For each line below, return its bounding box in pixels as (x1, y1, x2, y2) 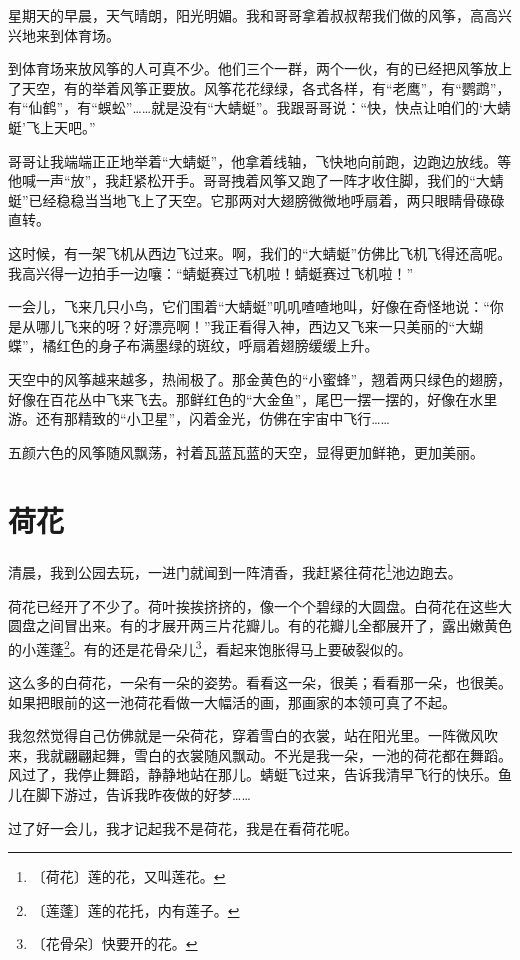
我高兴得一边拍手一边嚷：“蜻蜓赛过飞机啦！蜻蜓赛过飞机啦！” (8, 262, 414, 283)
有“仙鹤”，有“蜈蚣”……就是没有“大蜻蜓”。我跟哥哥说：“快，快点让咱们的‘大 (8, 97, 497, 118)
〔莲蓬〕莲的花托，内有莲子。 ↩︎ (31, 899, 240, 920)
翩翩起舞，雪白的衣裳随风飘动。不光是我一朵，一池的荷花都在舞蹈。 (63, 744, 512, 765)
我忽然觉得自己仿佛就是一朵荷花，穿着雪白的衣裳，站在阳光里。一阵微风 (8, 725, 484, 746)
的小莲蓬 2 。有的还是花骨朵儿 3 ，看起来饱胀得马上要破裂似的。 (8, 635, 412, 659)
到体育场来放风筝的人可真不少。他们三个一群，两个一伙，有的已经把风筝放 (8, 58, 498, 79)
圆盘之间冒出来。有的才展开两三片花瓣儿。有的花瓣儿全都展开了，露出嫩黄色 (8, 615, 512, 636)
